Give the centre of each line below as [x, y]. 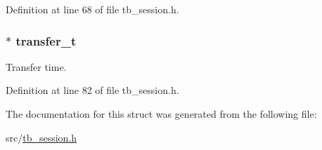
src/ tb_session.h [41, 137]
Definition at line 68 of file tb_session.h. [92, 9]
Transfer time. [36, 66]
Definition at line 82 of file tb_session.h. [92, 90]
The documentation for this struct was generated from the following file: [161, 114]
